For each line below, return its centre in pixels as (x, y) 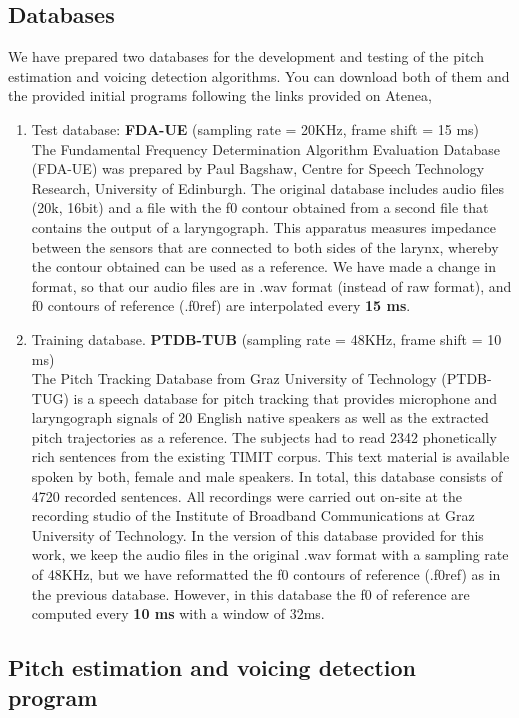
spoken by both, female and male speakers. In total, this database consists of (267, 476)
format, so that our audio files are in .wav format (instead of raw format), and (271, 285)
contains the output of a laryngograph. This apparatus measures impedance (263, 226)
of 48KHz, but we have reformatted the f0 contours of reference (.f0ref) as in (266, 574)
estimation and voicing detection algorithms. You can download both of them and (259, 75)
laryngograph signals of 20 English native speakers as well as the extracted (260, 417)
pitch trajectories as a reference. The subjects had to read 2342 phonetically (264, 436)
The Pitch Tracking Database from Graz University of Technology (234, 378)
